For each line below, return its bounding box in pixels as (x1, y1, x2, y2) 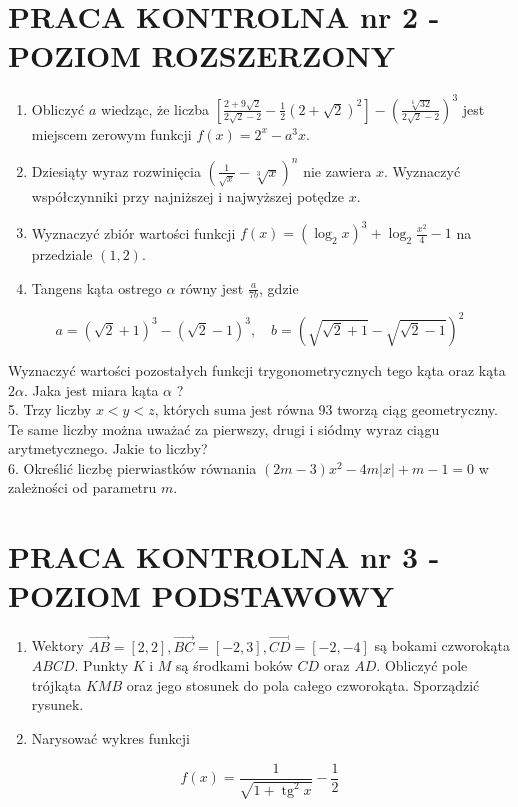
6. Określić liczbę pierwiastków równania (8, 457, 257, 478)
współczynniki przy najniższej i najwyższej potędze (31, 185, 344, 206)
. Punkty (74, 655, 129, 676)
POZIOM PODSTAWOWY (8, 575, 395, 616)
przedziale (31, 244, 93, 264)
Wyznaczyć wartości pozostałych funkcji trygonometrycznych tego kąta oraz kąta (8, 359, 506, 380)
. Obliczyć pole (376, 655, 468, 676)
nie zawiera (303, 160, 372, 181)
